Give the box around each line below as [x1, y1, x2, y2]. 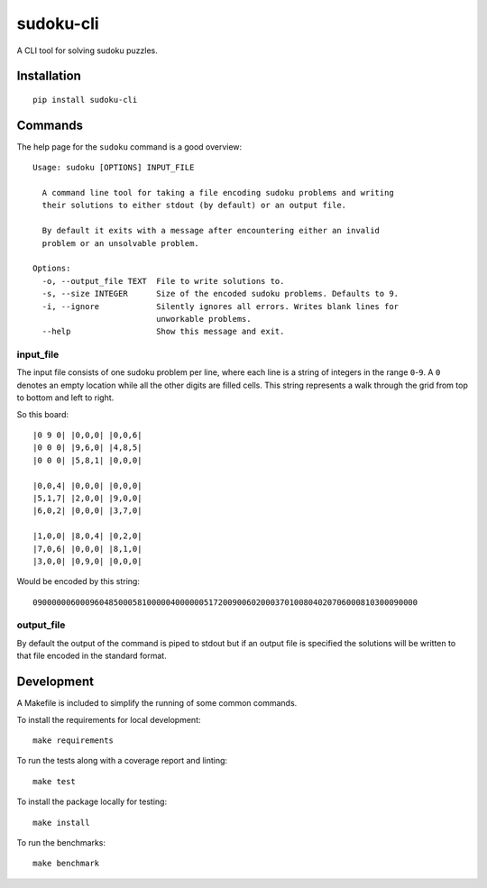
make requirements [32, 735, 115, 746]
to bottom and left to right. [16, 392, 115, 403]
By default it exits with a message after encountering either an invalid [41, 225, 381, 236]
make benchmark [32, 858, 100, 869]
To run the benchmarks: [16, 837, 106, 847]
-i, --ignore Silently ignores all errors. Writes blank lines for [41, 301, 400, 311]
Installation [16, 69, 81, 84]
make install [32, 817, 90, 828]
